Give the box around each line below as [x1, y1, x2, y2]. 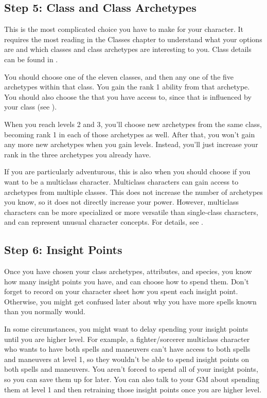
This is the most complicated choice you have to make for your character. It [4, 24, 244, 34]
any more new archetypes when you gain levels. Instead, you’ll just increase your [4, 139, 258, 150]
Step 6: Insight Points [4, 242, 122, 258]
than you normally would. [4, 306, 85, 317]
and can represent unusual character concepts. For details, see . [4, 216, 203, 227]
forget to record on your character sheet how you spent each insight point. [4, 286, 238, 297]
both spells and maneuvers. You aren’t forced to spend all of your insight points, [4, 364, 258, 374]
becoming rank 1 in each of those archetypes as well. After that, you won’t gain [4, 129, 255, 139]
